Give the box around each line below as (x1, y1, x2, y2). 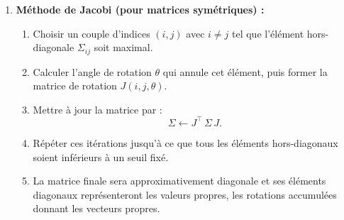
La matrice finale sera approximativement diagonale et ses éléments (33, 173, 326, 188)
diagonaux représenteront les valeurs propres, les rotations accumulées (33, 187, 337, 202)
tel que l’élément (232, 26, 304, 40)
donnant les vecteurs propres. (33, 201, 160, 216)
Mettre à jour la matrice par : (33, 101, 162, 116)
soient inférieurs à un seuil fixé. (33, 149, 169, 164)
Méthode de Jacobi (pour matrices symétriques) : (16, 2, 265, 16)
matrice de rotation (33, 78, 117, 93)
